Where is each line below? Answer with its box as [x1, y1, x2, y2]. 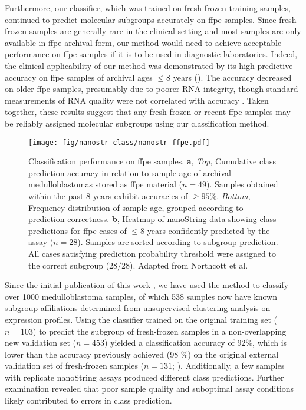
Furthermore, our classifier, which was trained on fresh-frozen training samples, [5, 2, 291, 14]
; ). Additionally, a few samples [172, 359, 285, 372]
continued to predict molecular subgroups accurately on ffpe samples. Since [5, 13, 277, 25]
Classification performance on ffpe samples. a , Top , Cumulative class [28, 155, 277, 167]
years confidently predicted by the [147, 224, 270, 236]
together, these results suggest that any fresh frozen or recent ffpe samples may [5, 105, 291, 118]
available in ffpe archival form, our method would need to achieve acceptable [5, 36, 282, 48]
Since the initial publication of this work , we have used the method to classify [5, 279, 289, 291]
